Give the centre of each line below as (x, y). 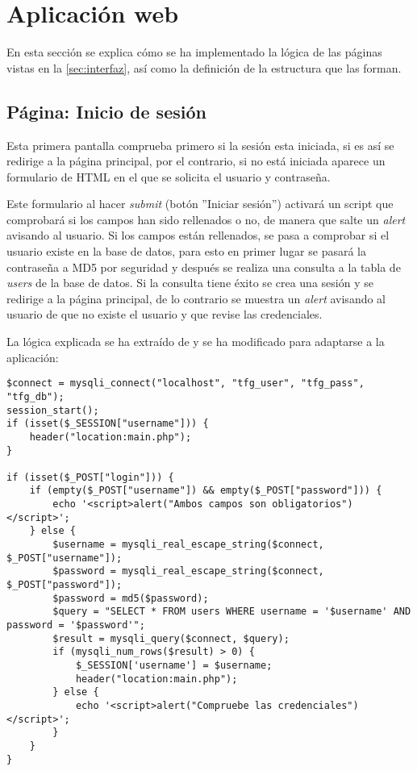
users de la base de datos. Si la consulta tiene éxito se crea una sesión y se (190, 283)
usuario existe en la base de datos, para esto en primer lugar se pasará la (187, 251)
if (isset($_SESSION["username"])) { (108, 424)
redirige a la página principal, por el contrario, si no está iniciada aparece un (196, 161)
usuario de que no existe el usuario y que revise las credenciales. (165, 314)
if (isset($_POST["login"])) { (90, 477)
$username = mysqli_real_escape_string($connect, (188, 545)
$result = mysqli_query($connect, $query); (171, 638)
